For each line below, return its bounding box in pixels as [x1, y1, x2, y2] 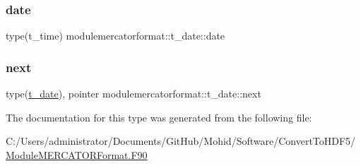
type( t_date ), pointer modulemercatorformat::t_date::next [6, 86, 261, 101]
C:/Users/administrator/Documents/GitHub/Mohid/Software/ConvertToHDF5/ [6, 134, 356, 148]
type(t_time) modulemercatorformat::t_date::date [6, 28, 225, 43]
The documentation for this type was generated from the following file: [6, 109, 312, 124]
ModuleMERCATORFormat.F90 [6, 147, 148, 162]
